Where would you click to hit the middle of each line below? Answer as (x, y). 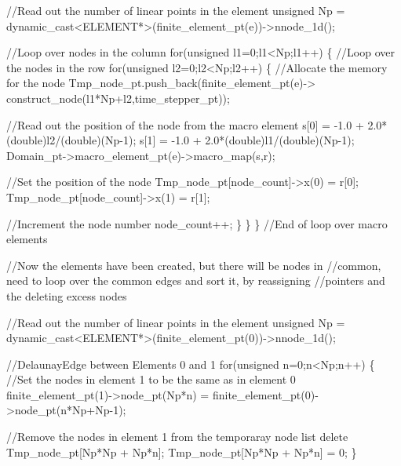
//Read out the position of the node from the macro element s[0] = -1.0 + (185, 124)
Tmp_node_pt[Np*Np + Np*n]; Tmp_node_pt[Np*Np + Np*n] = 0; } (182, 451)
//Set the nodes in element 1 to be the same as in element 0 (151, 379)
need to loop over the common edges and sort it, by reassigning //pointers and (196, 280)
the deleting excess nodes (67, 295)
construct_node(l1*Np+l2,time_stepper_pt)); (118, 98)
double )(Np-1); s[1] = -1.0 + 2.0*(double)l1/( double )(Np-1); (210, 140)
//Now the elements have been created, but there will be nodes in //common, (194, 265)
